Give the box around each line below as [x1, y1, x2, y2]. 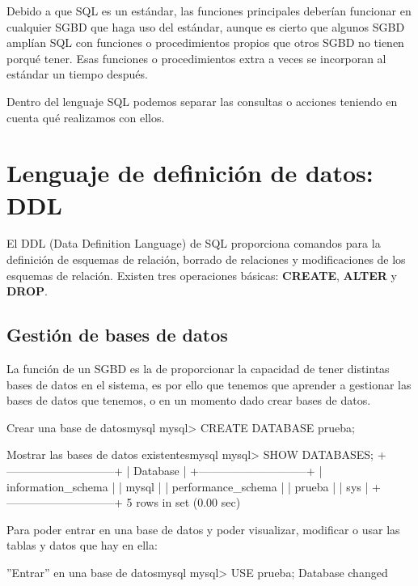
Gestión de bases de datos [6, 322, 228, 347]
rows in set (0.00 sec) [136, 494, 241, 511]
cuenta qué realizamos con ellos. [6, 108, 165, 125]
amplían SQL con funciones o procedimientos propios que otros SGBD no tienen [6, 34, 404, 51]
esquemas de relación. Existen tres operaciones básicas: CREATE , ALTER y [6, 266, 398, 283]
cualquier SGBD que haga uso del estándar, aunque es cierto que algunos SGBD [6, 18, 405, 35]
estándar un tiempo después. [6, 66, 148, 83]
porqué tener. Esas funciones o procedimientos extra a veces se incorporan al [6, 49, 386, 66]
